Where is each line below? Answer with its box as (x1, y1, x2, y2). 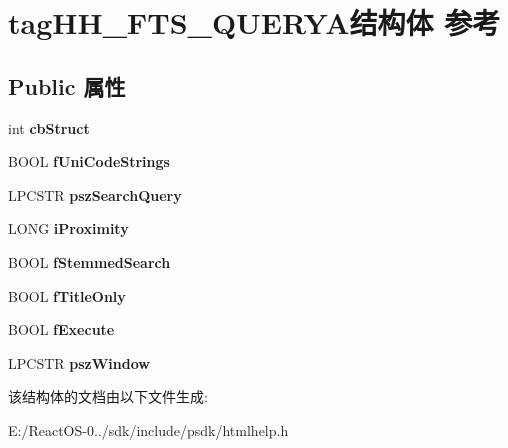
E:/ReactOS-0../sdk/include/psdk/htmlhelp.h (8, 419, 289, 440)
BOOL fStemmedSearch (8, 251, 171, 272)
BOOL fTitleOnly (8, 285, 126, 306)
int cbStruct (8, 117, 90, 138)
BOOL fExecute (8, 319, 115, 340)
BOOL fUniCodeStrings (8, 151, 170, 172)
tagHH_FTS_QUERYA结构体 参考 (8, 2, 501, 43)
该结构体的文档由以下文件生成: (8, 386, 208, 407)
